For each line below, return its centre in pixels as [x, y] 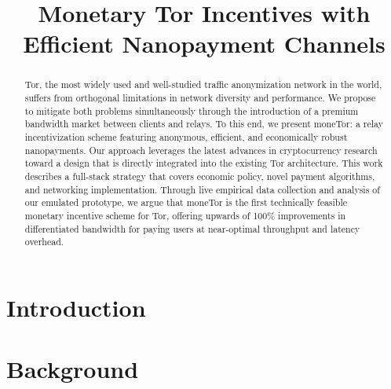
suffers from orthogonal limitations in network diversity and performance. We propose [200, 98]
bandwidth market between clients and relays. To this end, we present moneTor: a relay [204, 124]
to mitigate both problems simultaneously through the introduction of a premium [192, 110]
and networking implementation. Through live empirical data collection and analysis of [202, 189]
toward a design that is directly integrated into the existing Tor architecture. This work [204, 163]
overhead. [44, 242]
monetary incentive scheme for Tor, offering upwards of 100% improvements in [185, 215]
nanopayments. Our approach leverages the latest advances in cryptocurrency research [201, 150]
